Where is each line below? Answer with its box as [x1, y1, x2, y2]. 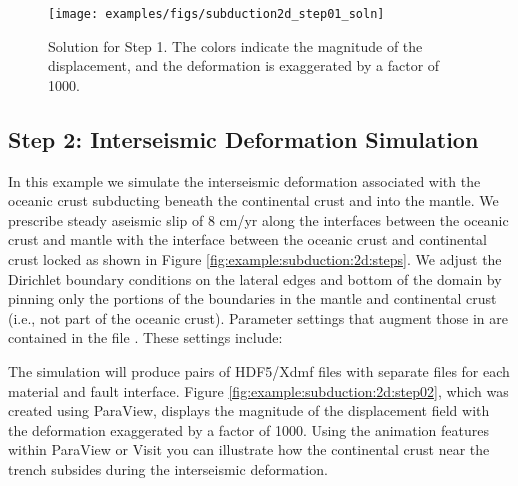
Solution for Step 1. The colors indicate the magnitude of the [48, 35, 423, 56]
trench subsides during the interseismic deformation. [8, 458, 328, 479]
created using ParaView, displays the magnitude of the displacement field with [8, 400, 490, 421]
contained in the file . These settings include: [8, 327, 283, 348]
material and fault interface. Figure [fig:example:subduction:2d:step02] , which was [8, 380, 509, 401]
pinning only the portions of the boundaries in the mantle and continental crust [8, 288, 497, 309]
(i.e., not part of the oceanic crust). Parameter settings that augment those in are [8, 307, 509, 328]
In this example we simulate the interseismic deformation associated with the [8, 170, 481, 191]
